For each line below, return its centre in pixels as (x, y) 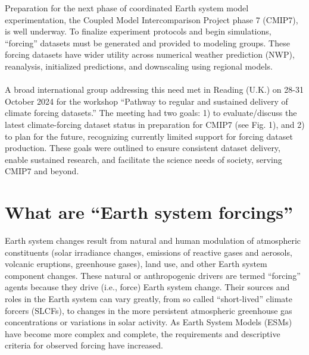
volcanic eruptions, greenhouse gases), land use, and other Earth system (136, 264)
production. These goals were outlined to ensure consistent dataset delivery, (143, 148)
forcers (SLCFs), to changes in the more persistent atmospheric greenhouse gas (149, 310)
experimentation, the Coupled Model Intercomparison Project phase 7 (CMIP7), (152, 19)
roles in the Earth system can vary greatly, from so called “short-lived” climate (149, 299)
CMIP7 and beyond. (42, 171)
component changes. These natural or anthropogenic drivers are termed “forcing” (153, 275)
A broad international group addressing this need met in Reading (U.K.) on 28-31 (154, 89)
